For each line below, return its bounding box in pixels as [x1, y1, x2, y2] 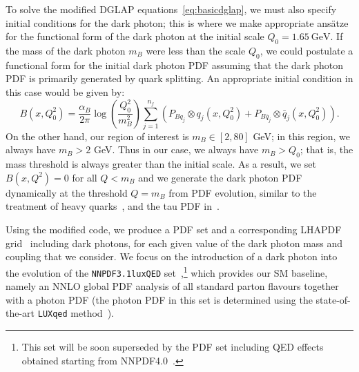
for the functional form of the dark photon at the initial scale [6, 29, 264, 43]
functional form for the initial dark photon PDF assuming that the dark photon [6, 57, 344, 72]
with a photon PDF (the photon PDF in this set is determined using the [6, 292, 313, 306]
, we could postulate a [260, 43, 353, 57]
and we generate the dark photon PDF [138, 170, 302, 184]
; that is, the [300, 142, 353, 157]
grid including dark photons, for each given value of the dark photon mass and [6, 235, 343, 250]
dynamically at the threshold [6, 185, 128, 199]
